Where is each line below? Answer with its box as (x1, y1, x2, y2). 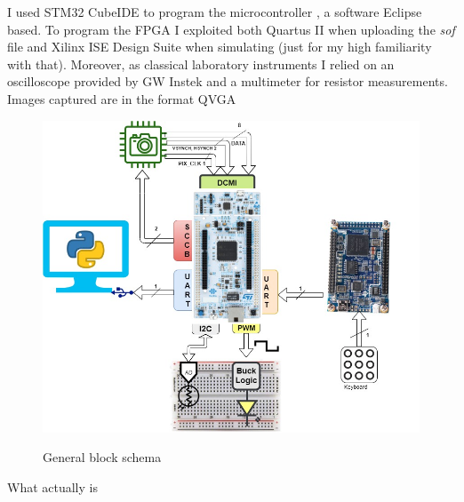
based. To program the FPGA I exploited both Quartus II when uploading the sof (7, 20, 455, 38)
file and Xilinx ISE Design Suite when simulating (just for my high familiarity (7, 37, 432, 56)
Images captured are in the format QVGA (7, 89, 236, 108)
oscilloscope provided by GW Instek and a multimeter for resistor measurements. (7, 72, 448, 91)
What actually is (7, 478, 98, 497)
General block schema (43, 448, 162, 466)
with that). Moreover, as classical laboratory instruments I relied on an (7, 54, 395, 73)
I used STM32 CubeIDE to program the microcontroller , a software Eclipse (7, 3, 422, 20)
